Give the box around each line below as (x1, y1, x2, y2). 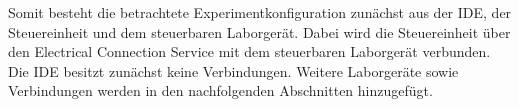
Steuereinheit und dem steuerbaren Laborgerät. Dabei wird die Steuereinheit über (8, 21, 511, 42)
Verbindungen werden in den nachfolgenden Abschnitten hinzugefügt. (8, 80, 433, 101)
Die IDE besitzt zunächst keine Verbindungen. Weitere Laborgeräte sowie (8, 60, 459, 81)
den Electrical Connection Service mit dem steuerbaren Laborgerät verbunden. (8, 41, 491, 62)
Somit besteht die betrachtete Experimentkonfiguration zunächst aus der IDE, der (8, 2, 512, 22)
